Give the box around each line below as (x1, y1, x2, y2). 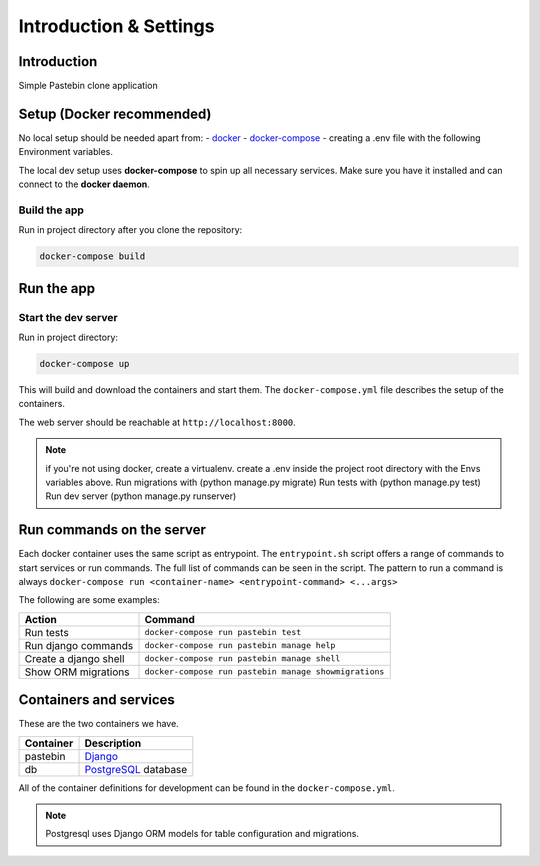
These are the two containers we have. (18, 718, 179, 730)
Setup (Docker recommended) (18, 105, 212, 122)
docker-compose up (39, 358, 130, 369)
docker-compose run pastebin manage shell (144, 653, 341, 664)
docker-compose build (39, 251, 146, 262)
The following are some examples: (18, 594, 160, 606)
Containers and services (18, 691, 175, 709)
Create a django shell (24, 651, 125, 665)
